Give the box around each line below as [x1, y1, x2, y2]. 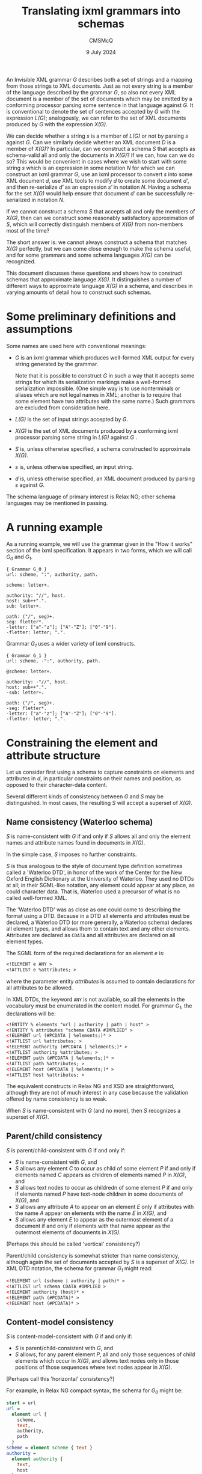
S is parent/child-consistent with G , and [14, 1345, 114, 1352]
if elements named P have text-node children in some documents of [14, 1190, 183, 1197]
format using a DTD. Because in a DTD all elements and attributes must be [6, 913, 190, 920]
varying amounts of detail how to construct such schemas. [6, 289, 152, 296]
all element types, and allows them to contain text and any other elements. [6, 925, 191, 932]
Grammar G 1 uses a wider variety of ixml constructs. [6, 640, 136, 649]
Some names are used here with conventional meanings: [6, 342, 147, 349]
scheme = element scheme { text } [6, 1445, 93, 1451]
